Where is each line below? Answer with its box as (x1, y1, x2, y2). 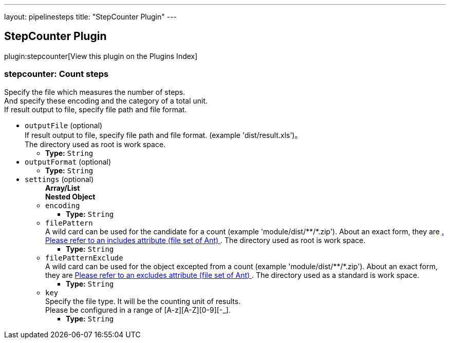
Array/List (45, 183, 80, 192)
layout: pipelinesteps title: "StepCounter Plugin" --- (4, 12, 177, 21)
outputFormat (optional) (25, 157, 111, 166)
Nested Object (45, 192, 96, 201)
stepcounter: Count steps (4, 69, 109, 79)
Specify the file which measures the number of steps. (4, 87, 185, 96)
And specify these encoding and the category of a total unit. (4, 96, 208, 105)
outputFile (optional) (25, 120, 103, 130)
